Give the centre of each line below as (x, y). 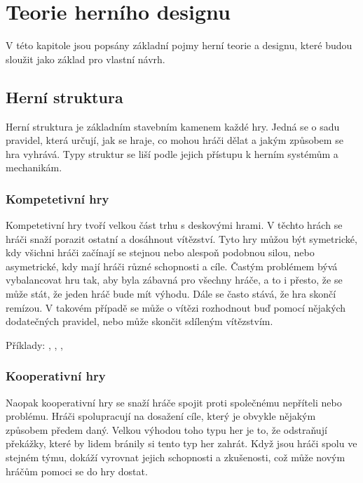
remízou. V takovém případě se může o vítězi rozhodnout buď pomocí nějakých (176, 307)
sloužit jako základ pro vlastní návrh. (85, 59)
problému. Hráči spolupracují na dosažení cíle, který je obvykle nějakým (161, 416)
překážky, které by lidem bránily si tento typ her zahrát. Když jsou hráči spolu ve (181, 443)
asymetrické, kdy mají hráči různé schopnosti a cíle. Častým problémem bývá (172, 266)
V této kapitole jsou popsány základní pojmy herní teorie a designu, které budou (179, 45)
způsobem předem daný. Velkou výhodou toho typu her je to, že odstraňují (166, 429)
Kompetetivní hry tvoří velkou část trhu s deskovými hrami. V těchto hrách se (174, 225)
